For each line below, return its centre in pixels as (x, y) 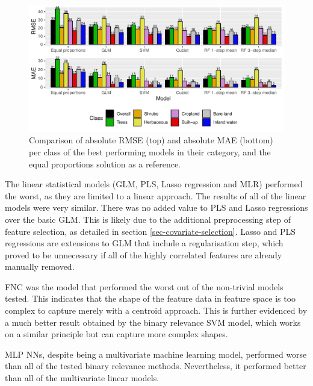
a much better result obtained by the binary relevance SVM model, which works (153, 322)
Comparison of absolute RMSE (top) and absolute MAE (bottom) (151, 140)
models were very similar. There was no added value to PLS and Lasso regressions (156, 207)
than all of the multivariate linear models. (82, 378)
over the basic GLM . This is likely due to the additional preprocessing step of (148, 219)
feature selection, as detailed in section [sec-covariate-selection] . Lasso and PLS (150, 231)
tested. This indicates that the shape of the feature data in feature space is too (150, 298)
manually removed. (40, 266)
